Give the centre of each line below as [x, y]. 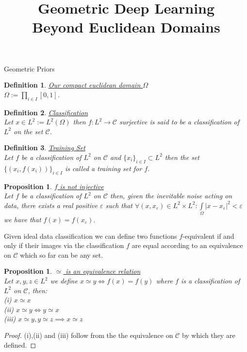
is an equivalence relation [103, 271]
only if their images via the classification [64, 245]
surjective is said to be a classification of [179, 122]
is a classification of [210, 281]
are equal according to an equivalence [187, 245]
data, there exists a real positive [51, 205]
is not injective [82, 186]
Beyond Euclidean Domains [126, 27]
